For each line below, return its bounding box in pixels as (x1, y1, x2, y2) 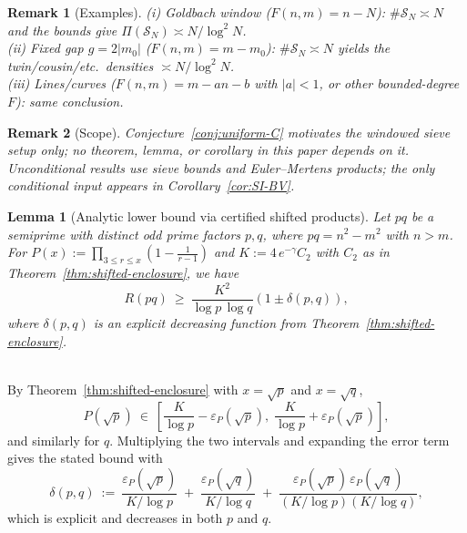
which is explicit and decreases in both (7, 507, 223, 527)
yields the (338, 38, 391, 57)
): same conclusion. (15, 91, 124, 110)
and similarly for (7, 430, 100, 449)
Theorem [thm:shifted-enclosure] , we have (7, 262, 239, 282)
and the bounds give (7, 20, 117, 39)
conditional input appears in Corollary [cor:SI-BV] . (7, 176, 295, 195)
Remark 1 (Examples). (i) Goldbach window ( (7, 3, 271, 21)
